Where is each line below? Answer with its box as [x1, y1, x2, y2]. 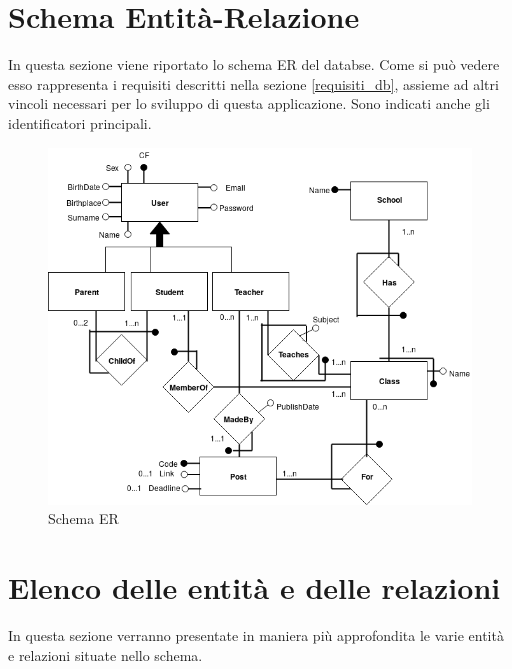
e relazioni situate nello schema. [8, 644, 203, 665]
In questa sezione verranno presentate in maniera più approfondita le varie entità [8, 624, 504, 645]
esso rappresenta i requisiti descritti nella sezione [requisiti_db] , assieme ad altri [8, 73, 499, 94]
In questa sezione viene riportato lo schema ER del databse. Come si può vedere [8, 54, 500, 75]
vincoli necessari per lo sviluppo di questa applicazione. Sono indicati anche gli [8, 93, 490, 114]
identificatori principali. [8, 112, 152, 133]
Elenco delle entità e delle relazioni [8, 567, 501, 608]
